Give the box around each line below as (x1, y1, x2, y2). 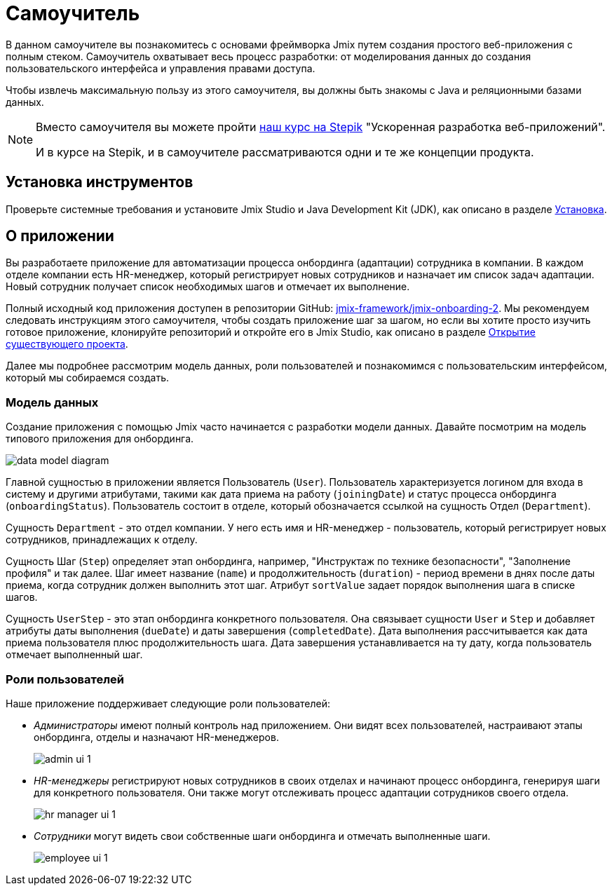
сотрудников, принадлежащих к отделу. (6, 533, 198, 546)
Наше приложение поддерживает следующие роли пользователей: (6, 697, 330, 709)
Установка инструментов (6, 173, 193, 191)
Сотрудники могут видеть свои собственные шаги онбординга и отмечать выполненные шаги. (34, 829, 491, 842)
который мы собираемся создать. (6, 372, 170, 384)
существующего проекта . (6, 338, 128, 351)
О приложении (6, 227, 114, 245)
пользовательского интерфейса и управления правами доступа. (6, 62, 315, 74)
